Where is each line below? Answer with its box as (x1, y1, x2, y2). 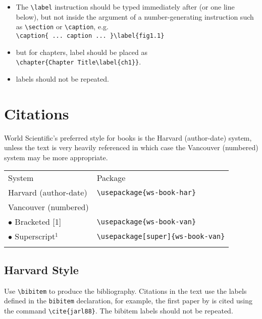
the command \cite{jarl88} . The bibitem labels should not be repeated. (4, 305, 233, 315)
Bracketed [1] (15, 216, 62, 228)
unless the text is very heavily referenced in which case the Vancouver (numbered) (4, 142, 258, 153)
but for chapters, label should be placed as (16, 46, 147, 57)
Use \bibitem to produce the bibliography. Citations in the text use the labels (4, 285, 247, 296)
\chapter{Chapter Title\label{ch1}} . (16, 56, 141, 67)
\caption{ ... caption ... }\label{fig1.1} (16, 32, 165, 39)
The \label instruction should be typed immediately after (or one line (16, 2, 235, 12)
